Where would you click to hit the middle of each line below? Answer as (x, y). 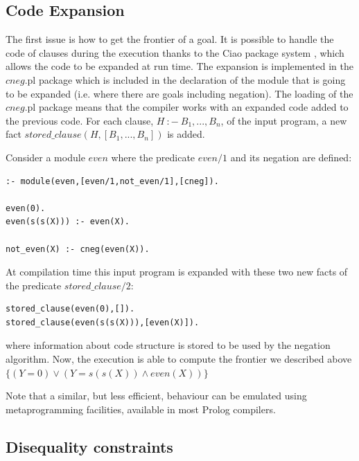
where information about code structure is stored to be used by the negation (168, 345)
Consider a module (45, 157)
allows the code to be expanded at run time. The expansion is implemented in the (179, 66)
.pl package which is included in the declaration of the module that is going (185, 79)
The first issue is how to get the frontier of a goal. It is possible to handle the (170, 39)
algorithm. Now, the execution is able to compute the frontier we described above (179, 359)
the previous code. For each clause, (80, 120)
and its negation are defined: (291, 157)
